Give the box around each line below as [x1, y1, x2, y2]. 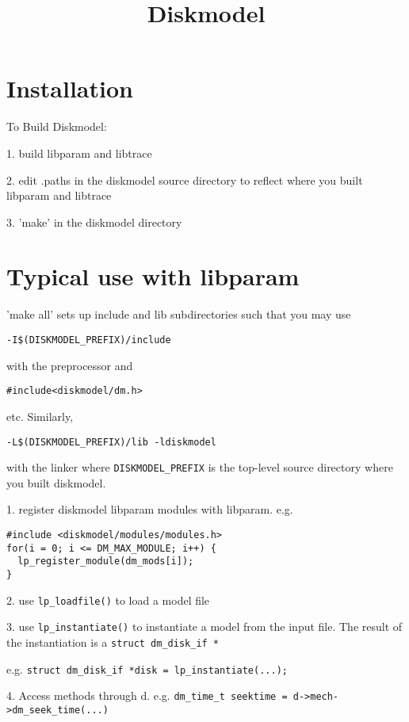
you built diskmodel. [6, 474, 106, 491]
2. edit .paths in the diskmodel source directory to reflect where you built [6, 171, 363, 188]
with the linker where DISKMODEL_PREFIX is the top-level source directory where [6, 459, 393, 476]
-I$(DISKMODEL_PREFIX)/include [6, 334, 171, 346]
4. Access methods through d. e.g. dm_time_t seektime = [6, 687, 288, 704]
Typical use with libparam [6, 260, 300, 292]
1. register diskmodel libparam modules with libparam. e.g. [6, 501, 293, 518]
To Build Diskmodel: [6, 118, 107, 135]
